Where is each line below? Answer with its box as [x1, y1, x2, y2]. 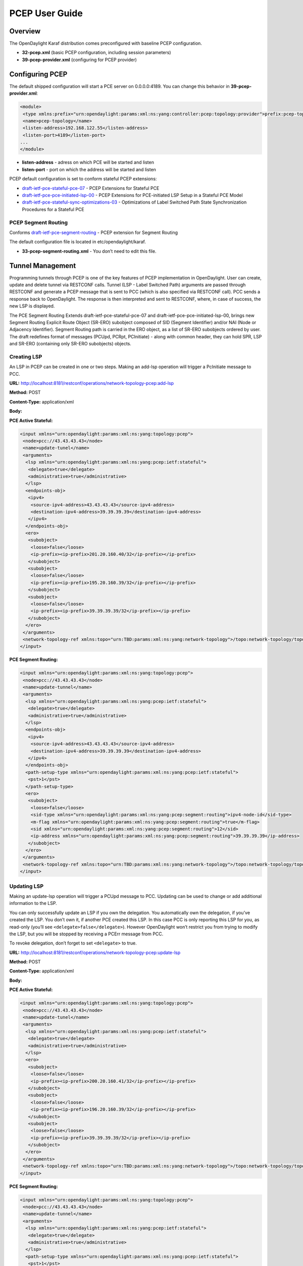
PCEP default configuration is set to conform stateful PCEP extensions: [9, 176, 157, 182]
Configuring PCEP [9, 70, 68, 78]
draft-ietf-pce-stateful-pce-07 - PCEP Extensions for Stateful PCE [22, 185, 160, 191]
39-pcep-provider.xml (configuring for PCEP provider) [22, 56, 137, 63]
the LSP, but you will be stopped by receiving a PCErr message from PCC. [9, 931, 164, 937]
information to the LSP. [9, 900, 58, 906]
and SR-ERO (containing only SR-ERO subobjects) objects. [9, 341, 131, 347]
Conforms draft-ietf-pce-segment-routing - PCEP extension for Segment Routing [9, 229, 178, 235]
